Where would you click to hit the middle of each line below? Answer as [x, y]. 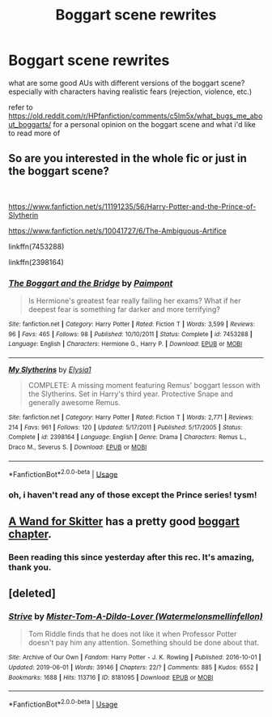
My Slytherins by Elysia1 [50, 369]
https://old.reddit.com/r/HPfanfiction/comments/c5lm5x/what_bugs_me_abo [136, 116]
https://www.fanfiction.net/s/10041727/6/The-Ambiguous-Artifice [117, 230]
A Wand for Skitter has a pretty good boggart [124, 521]
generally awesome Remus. [74, 403]
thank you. [30, 567]
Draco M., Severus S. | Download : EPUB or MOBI [78, 447]
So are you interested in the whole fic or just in [127, 158]
